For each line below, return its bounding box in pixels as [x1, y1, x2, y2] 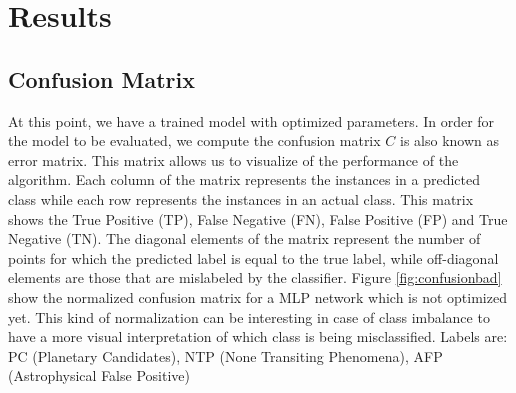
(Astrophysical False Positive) [8, 365, 190, 386]
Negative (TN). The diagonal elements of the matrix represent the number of [8, 228, 481, 249]
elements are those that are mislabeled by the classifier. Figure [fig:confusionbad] [8, 267, 502, 288]
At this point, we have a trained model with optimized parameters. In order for [8, 110, 495, 131]
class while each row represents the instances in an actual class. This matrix [8, 188, 474, 209]
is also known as [399, 130, 499, 151]
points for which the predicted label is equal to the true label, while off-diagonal [8, 247, 499, 268]
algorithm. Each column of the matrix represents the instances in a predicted [8, 169, 481, 190]
